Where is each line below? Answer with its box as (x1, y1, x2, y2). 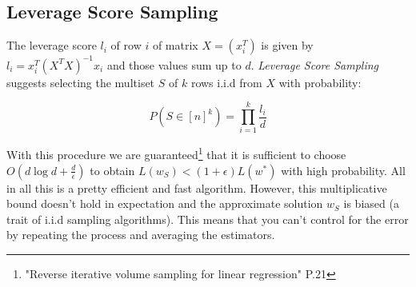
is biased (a (343, 195, 399, 212)
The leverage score (6, 37, 97, 54)
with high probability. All (281, 161, 406, 178)
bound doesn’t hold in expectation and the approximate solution (6, 195, 323, 212)
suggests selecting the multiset (6, 74, 155, 90)
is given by (261, 37, 314, 54)
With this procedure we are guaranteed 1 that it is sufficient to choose (6, 144, 346, 163)
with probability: (278, 74, 362, 90)
